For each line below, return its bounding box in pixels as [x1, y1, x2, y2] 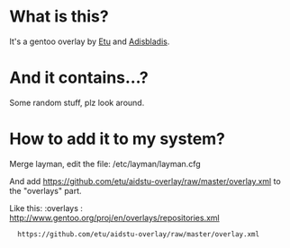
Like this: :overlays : [9, 202, 84, 213]
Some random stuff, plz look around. [9, 97, 145, 108]
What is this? [9, 6, 110, 27]
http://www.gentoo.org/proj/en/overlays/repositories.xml [9, 212, 220, 223]
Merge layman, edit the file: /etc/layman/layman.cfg [9, 158, 201, 169]
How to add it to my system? [9, 128, 226, 149]
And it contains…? [9, 67, 149, 88]
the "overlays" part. [9, 185, 83, 196]
